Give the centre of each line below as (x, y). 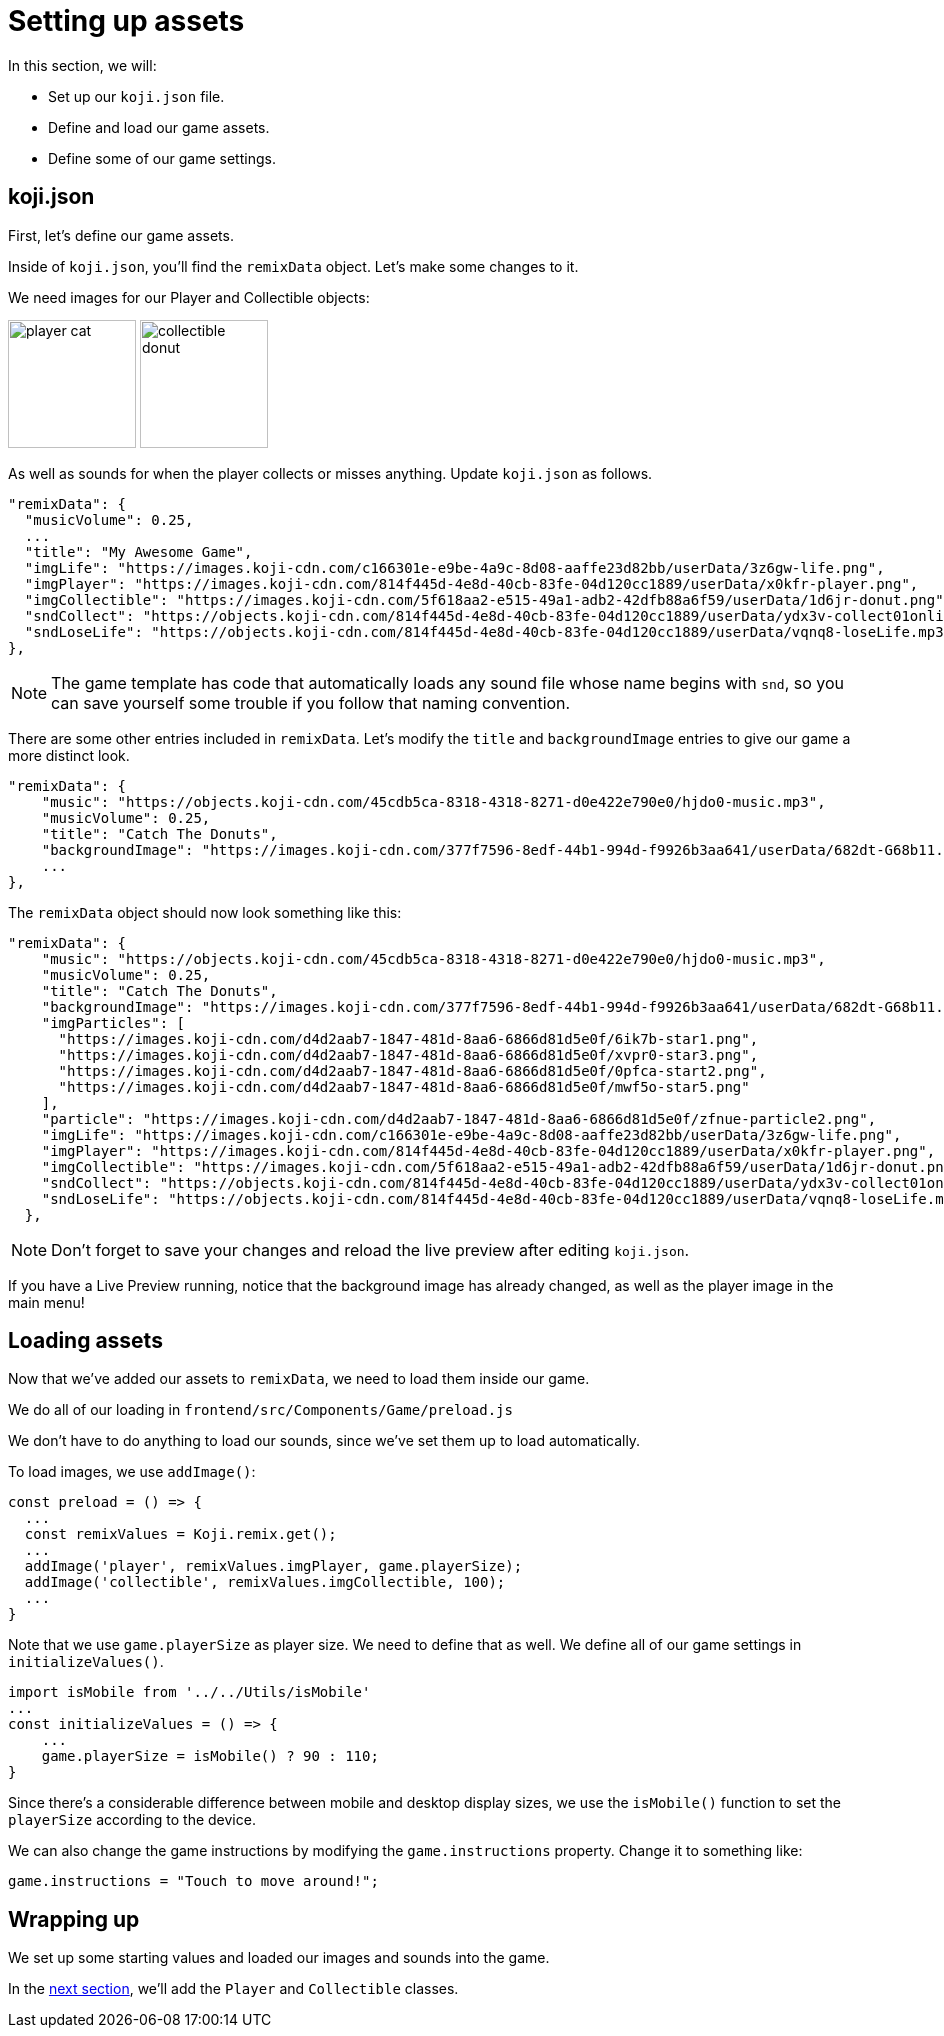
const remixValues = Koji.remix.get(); (180, 1534)
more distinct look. (69, 755)
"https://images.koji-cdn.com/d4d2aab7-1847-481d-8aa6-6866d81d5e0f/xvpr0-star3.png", (408, 1054)
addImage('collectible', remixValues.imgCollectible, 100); (265, 1582)
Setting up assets (126, 21)
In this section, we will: (82, 65)
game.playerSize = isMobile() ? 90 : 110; (210, 1756)
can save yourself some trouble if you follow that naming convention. (311, 702)
